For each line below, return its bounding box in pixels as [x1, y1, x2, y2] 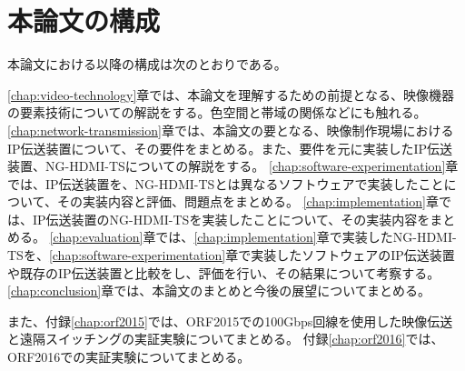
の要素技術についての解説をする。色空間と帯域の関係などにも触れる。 [7, 103, 427, 122]
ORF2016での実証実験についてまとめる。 [7, 347, 251, 366]
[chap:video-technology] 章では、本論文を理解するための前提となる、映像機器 [7, 85, 454, 104]
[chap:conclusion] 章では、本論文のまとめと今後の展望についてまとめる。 [7, 281, 431, 300]
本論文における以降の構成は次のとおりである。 [7, 55, 287, 74]
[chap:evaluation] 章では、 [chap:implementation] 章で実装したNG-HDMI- [49, 227, 457, 246]
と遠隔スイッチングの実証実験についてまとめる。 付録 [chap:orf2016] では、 [7, 329, 444, 348]
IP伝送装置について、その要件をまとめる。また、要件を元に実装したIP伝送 [7, 138, 453, 157]
